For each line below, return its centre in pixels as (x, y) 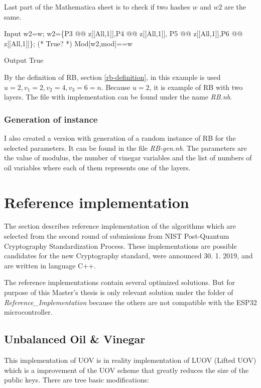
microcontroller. (28, 312)
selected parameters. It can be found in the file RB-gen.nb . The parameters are (125, 148)
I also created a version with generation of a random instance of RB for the (120, 137)
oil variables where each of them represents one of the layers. (97, 167)
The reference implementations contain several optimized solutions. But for (119, 282)
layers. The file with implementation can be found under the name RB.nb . (118, 97)
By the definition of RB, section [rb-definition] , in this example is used (112, 77)
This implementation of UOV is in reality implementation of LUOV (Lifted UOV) (130, 360)
